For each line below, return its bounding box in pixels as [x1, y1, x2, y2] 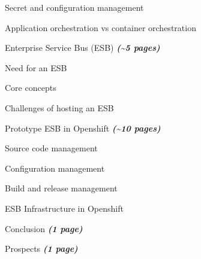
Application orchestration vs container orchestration [5, 21, 196, 33]
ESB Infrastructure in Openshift [5, 202, 124, 214]
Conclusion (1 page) [5, 222, 83, 234]
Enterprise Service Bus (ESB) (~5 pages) [5, 41, 160, 54]
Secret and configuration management [5, 1, 144, 13]
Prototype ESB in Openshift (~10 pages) [5, 121, 161, 134]
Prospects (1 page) [5, 242, 78, 255]
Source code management [5, 142, 98, 154]
